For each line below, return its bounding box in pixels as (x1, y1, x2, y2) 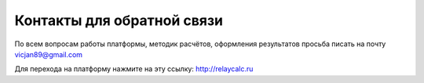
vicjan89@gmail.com (14, 49, 82, 59)
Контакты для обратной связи (14, 12, 224, 29)
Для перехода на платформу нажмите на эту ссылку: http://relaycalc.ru (14, 64, 254, 74)
